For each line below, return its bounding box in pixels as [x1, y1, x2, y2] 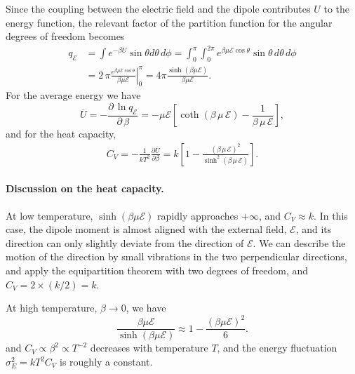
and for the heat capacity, [6, 126, 116, 141]
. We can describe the [253, 235, 346, 250]
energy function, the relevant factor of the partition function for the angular [6, 15, 333, 29]
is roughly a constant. [60, 354, 153, 368]
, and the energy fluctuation [217, 340, 337, 355]
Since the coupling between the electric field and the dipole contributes [6, 1, 311, 15]
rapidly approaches [157, 208, 239, 222]
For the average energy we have [6, 88, 141, 102]
